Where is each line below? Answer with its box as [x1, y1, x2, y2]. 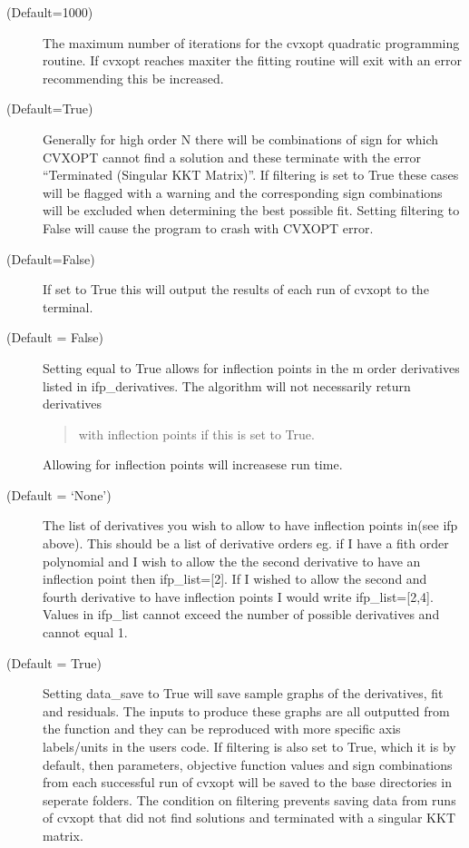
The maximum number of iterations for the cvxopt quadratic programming [43, 33, 460, 52]
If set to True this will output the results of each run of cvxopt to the [43, 280, 429, 299]
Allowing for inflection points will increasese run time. [43, 455, 343, 474]
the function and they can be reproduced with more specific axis [43, 719, 401, 738]
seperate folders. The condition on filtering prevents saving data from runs [43, 790, 456, 809]
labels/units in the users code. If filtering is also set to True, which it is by [43, 737, 456, 755]
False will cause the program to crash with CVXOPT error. [43, 218, 374, 237]
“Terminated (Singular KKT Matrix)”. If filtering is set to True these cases [43, 165, 459, 184]
